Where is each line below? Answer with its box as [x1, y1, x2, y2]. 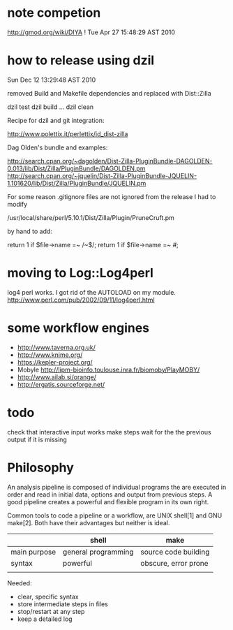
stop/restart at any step [17, 607, 85, 615]
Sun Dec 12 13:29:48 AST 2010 [7, 75, 96, 84]
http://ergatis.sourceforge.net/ [17, 380, 105, 388]
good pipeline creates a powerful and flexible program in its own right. [7, 497, 209, 506]
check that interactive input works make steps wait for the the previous [7, 427, 211, 436]
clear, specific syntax [17, 592, 79, 601]
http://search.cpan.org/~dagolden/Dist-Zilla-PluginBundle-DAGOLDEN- [7, 156, 213, 165]
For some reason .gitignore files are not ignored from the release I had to [7, 192, 216, 200]
